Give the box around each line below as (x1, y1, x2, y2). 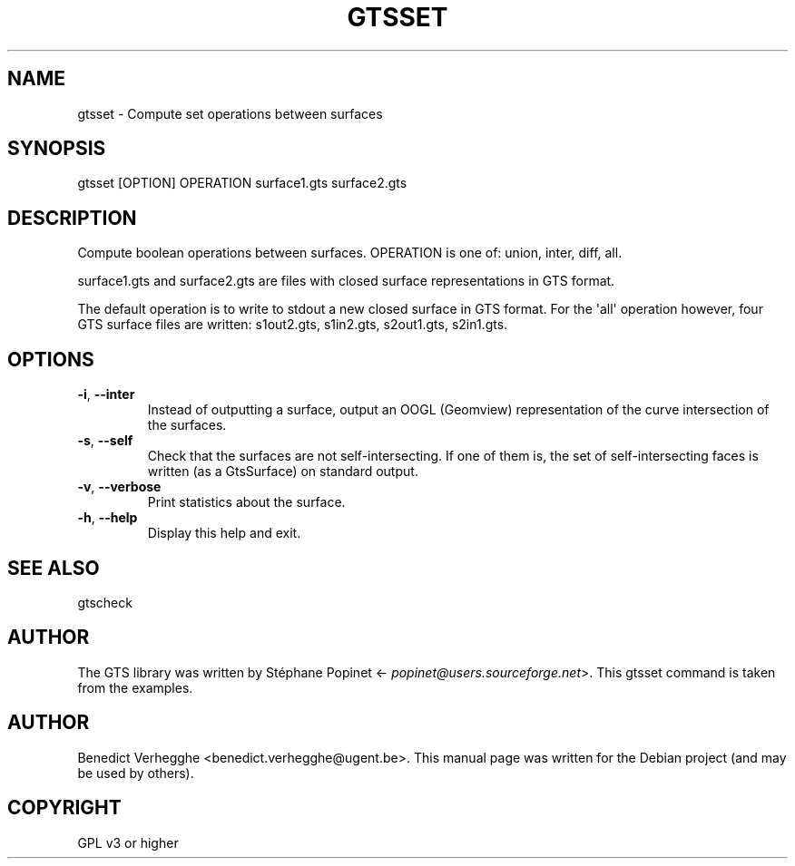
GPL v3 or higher (77, 834, 179, 851)
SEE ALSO (7, 556, 100, 579)
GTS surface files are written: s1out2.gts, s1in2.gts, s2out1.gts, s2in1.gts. (77, 316, 508, 333)
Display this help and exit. (147, 525, 301, 541)
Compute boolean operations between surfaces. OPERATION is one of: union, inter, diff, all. (77, 245, 623, 261)
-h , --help (77, 510, 138, 526)
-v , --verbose (77, 479, 162, 495)
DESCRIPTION (7, 206, 137, 229)
